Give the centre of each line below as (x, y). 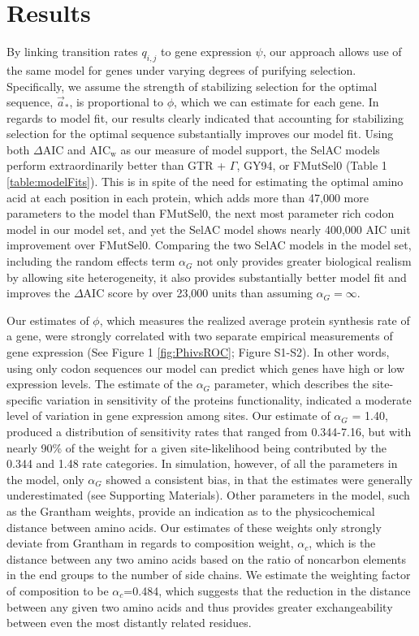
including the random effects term (91, 261)
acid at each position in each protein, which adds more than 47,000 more (188, 197)
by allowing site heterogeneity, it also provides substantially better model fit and (207, 277)
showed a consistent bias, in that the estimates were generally (259, 479)
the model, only (45, 479)
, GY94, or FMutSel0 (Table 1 (312, 165)
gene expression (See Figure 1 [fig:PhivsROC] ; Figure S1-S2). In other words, (198, 352)
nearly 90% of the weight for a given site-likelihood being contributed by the (197, 447)
